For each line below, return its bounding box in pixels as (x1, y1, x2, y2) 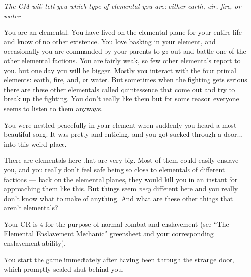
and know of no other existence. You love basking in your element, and (4, 36, 216, 46)
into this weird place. (4, 138, 67, 148)
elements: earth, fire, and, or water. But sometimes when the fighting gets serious (4, 74, 247, 85)
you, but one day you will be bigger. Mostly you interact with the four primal (4, 65, 236, 75)
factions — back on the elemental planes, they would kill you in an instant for (4, 174, 238, 184)
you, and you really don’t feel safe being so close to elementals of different (4, 164, 225, 174)
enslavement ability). (4, 238, 66, 248)
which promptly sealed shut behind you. (4, 264, 124, 274)
